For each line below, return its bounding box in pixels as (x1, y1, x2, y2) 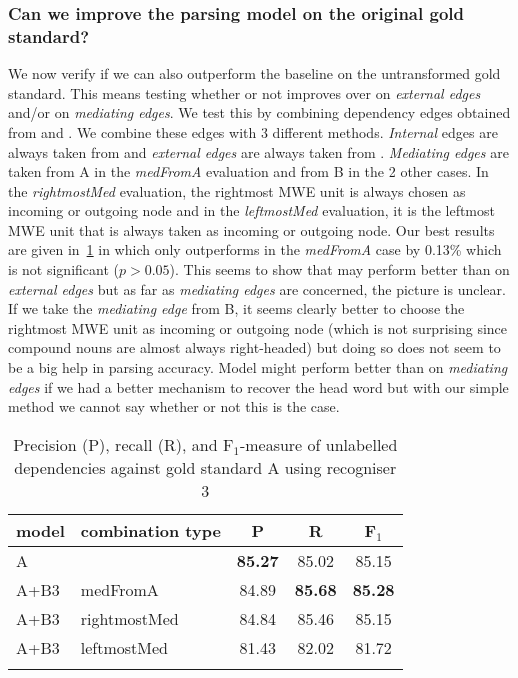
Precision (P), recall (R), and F (13, 432, 234, 456)
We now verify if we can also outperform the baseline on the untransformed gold (8, 63, 501, 84)
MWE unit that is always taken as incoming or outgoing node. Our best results (8, 219, 495, 240)
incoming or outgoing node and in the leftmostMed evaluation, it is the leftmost (8, 200, 495, 221)
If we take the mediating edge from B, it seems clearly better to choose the (8, 298, 465, 319)
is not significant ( (8, 259, 119, 280)
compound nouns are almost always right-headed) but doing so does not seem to (8, 337, 501, 358)
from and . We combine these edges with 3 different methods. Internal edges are (8, 121, 498, 142)
